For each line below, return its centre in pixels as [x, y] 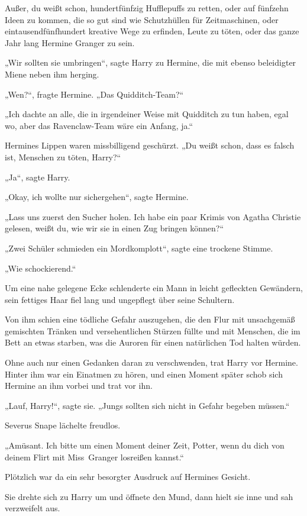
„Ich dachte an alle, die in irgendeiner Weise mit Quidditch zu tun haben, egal [147, 114]
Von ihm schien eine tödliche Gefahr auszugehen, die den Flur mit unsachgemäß [150, 319]
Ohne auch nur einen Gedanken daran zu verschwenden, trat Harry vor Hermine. [151, 362]
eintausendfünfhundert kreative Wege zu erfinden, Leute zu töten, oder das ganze [152, 31]
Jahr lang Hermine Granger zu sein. [70, 42]
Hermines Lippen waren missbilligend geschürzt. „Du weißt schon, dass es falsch [150, 145]
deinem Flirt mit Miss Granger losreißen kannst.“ [94, 457]
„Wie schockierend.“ [41, 268]
